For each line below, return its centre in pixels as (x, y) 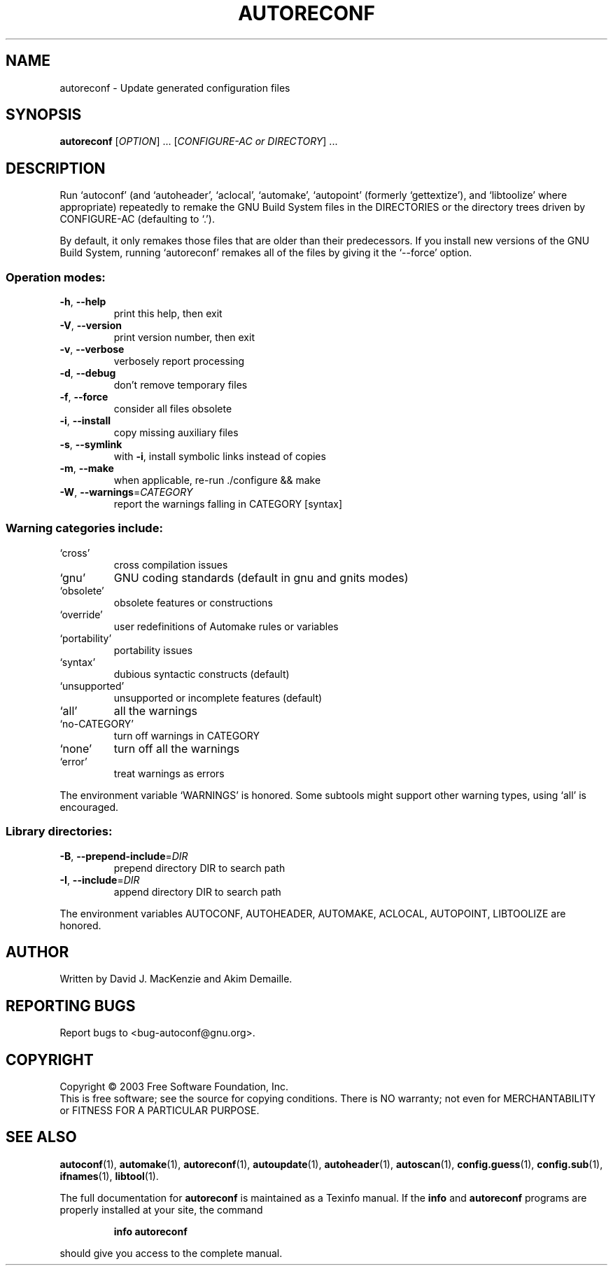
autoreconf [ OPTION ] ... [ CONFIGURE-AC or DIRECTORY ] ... (199, 141)
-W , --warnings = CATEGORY (126, 492)
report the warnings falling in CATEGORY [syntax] (228, 504)
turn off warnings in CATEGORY (186, 735)
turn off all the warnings (177, 748)
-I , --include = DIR (100, 880)
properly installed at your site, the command (161, 1209)
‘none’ (76, 748)
